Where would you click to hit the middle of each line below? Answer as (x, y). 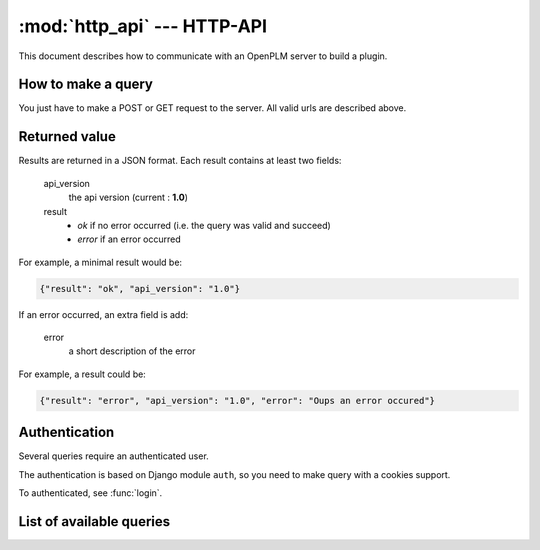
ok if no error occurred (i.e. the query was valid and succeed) (204, 225)
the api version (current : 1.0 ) (128, 197)
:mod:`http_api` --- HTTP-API (143, 26)
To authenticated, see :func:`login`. (90, 493)
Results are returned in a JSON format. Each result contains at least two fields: (180, 161)
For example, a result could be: (82, 374)
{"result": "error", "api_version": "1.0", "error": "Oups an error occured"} (237, 400)
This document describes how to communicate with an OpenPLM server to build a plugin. (203, 56)
